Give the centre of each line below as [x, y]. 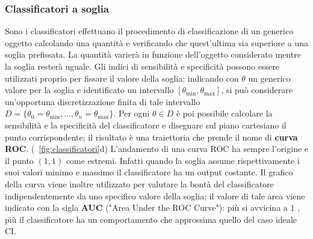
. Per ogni [132, 113]
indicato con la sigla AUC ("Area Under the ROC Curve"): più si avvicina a [146, 207]
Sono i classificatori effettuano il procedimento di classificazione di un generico [149, 31]
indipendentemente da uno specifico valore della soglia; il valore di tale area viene [155, 195]
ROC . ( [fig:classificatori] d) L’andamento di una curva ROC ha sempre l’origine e [157, 149]
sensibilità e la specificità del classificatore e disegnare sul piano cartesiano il [146, 125]
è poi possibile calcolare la [224, 113]
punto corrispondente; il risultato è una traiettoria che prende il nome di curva [151, 137]
